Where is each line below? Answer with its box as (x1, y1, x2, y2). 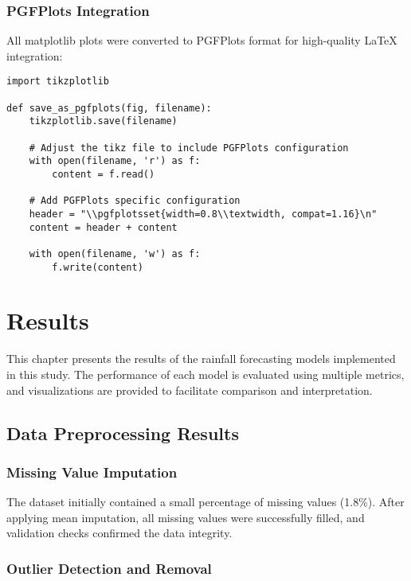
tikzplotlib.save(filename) (29, 115, 178, 127)
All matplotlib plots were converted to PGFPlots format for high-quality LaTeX (6, 32, 397, 49)
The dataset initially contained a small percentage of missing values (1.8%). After (6, 493, 405, 510)
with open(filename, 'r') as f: (29, 155, 201, 167)
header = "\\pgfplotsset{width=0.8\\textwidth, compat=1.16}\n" (29, 208, 378, 220)
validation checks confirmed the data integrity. (6, 524, 233, 541)
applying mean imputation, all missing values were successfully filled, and (6, 509, 365, 525)
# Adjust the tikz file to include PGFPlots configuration (29, 142, 349, 154)
